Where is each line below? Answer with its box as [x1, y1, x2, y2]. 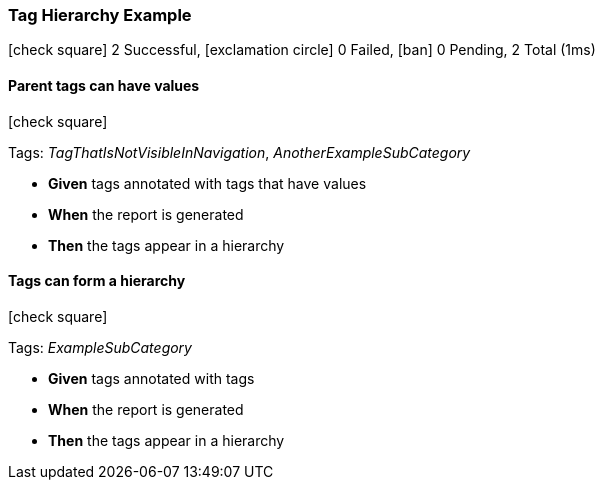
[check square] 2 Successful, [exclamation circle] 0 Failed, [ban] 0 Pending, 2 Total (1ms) [8, 41, 596, 59]
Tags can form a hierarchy [8, 272, 186, 290]
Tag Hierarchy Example [8, 5, 192, 25]
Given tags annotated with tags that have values [48, 174, 367, 192]
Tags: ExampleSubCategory [8, 338, 192, 356]
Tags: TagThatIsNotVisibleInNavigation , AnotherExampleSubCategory [8, 143, 471, 161]
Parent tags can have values [8, 76, 200, 94]
